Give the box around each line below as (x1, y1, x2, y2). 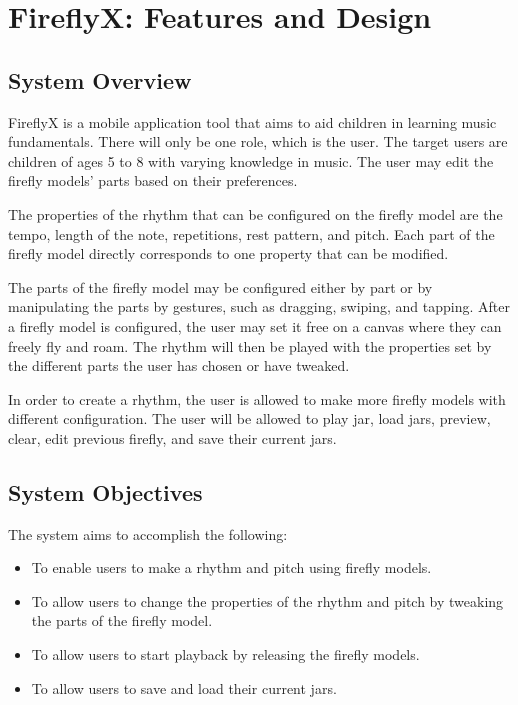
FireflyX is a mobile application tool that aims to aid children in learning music (8, 111, 497, 132)
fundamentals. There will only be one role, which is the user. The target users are (8, 131, 508, 152)
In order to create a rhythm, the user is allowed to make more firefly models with (8, 388, 506, 409)
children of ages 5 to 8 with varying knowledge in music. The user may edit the (8, 150, 494, 171)
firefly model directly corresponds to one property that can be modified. (8, 243, 449, 264)
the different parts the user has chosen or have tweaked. (8, 355, 350, 376)
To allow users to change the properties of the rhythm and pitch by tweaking (31, 590, 504, 611)
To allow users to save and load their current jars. (31, 677, 337, 698)
